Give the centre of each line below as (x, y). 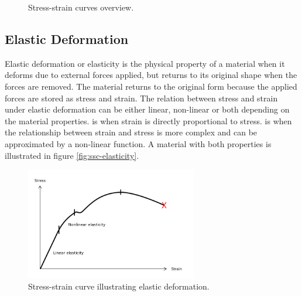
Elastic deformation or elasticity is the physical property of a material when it (145, 63)
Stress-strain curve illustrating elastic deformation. (119, 286)
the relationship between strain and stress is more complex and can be (131, 132)
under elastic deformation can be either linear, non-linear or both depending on (147, 109)
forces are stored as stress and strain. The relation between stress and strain (141, 98)
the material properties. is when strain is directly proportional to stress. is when (148, 120)
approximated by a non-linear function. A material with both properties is (138, 143)
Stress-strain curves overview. (81, 7)
